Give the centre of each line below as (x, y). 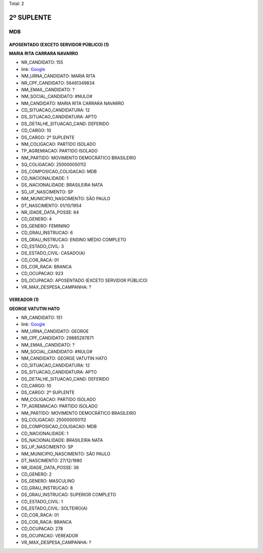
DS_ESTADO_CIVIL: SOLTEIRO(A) (54, 508)
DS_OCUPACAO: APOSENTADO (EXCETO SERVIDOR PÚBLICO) (85, 280)
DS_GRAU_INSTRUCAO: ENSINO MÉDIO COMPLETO (74, 240)
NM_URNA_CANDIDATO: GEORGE (55, 331)
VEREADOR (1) (24, 300)
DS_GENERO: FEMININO (46, 226)
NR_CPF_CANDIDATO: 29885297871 (57, 338)
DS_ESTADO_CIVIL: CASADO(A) (53, 253)
